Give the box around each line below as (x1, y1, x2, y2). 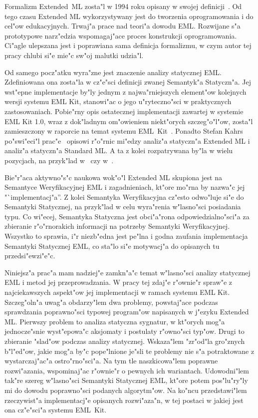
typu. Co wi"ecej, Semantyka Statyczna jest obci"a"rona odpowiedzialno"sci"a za (4, 211, 250, 221)
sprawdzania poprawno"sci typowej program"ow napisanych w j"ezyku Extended (4, 306, 249, 317)
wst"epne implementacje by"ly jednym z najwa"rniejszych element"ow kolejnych (4, 86, 247, 97)
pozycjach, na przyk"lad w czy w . (4, 155, 114, 165)
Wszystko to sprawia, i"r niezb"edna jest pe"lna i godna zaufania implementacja (4, 231, 248, 241)
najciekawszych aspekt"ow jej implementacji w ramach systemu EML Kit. (4, 287, 230, 297)
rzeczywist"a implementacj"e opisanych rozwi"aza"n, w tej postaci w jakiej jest (4, 394, 244, 405)
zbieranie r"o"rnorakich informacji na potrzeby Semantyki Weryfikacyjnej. (4, 221, 230, 231)
